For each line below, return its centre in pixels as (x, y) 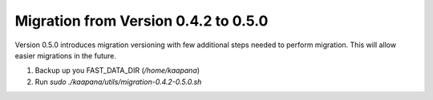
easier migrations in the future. (65, 55)
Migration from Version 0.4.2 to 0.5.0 (142, 21)
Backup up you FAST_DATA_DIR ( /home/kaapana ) (117, 70)
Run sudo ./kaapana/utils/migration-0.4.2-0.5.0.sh (118, 82)
